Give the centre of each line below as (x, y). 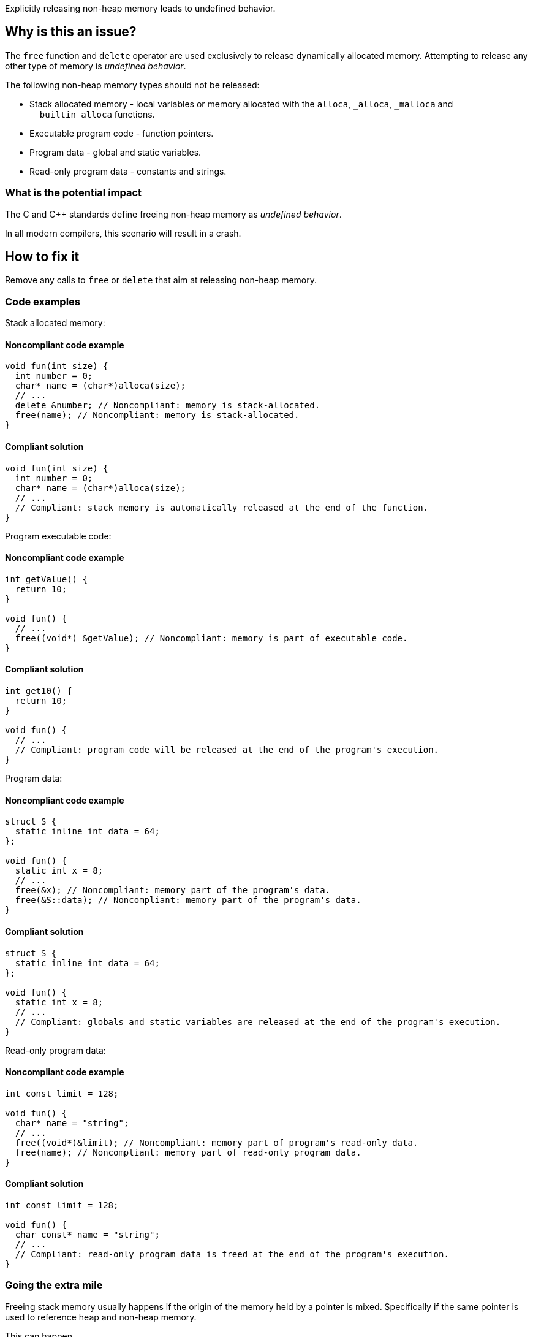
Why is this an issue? (71, 32)
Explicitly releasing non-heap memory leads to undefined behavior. (140, 8)
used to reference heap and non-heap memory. (101, 1317)
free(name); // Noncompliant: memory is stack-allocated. (157, 415)
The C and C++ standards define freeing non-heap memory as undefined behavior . (173, 214)
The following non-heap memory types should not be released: (132, 85)
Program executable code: (58, 536)
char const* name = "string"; (87, 1234)
